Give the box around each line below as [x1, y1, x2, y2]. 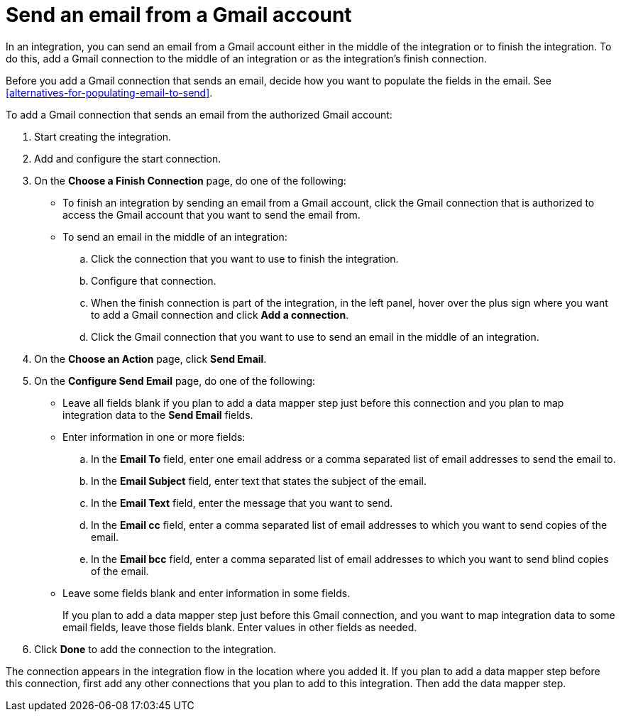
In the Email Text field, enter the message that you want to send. [91, 496, 393, 509]
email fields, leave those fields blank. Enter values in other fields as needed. [62, 620, 417, 633]
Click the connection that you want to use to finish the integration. [91, 252, 399, 265]
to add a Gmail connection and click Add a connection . [91, 308, 349, 321]
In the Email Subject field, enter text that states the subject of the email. [91, 474, 427, 487]
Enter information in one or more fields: [62, 430, 246, 443]
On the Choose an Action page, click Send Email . [34, 352, 267, 365]
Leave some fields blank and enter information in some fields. [62, 586, 351, 599]
